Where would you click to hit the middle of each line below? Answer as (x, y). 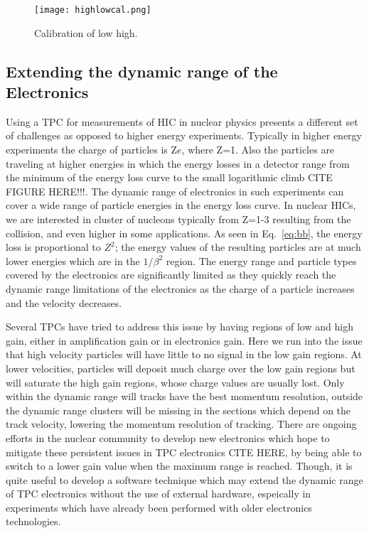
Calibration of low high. (86, 32)
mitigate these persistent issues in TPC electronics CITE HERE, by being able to (184, 452)
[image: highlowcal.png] (93, 10)
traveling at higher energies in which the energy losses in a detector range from (178, 163)
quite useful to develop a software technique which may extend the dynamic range (184, 479)
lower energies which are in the (73, 260)
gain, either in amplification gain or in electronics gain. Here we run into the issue (184, 340)
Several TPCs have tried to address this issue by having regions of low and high (180, 327)
